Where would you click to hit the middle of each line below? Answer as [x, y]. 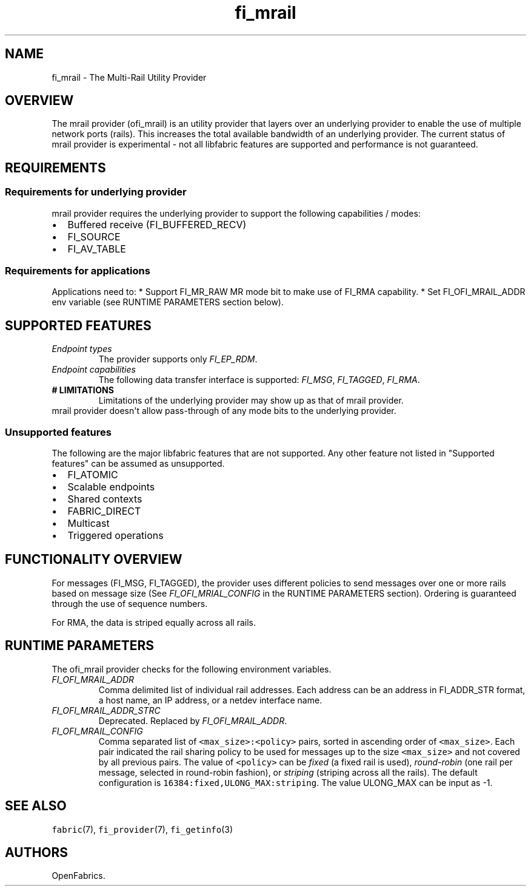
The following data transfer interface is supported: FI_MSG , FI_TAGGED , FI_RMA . [259, 380]
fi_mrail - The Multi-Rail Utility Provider [129, 77]
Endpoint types [82, 349]
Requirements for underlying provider [96, 192]
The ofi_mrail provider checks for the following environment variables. [192, 669]
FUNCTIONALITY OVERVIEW [94, 560]
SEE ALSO [36, 806]
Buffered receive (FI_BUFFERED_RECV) [157, 224]
